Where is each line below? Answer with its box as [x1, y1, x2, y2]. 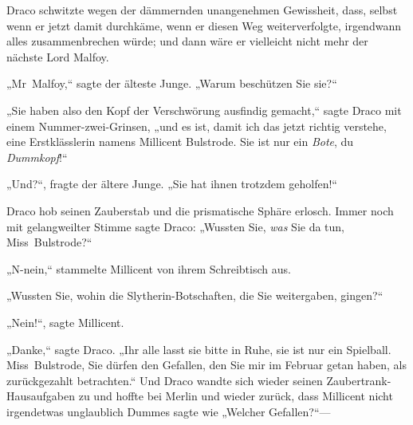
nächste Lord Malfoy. [6, 48, 109, 65]
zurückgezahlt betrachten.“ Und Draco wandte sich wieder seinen [6, 372, 323, 388]
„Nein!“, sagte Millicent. [6, 313, 124, 330]
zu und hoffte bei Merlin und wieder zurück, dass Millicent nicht [78, 388, 393, 404]
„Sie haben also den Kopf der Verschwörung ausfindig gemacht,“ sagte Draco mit [6, 101, 402, 118]
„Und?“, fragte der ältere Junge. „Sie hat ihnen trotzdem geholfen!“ [6, 175, 337, 192]
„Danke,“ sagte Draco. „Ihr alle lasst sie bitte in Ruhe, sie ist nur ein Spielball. [6, 340, 391, 357]
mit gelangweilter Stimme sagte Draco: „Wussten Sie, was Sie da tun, [6, 218, 345, 234]
